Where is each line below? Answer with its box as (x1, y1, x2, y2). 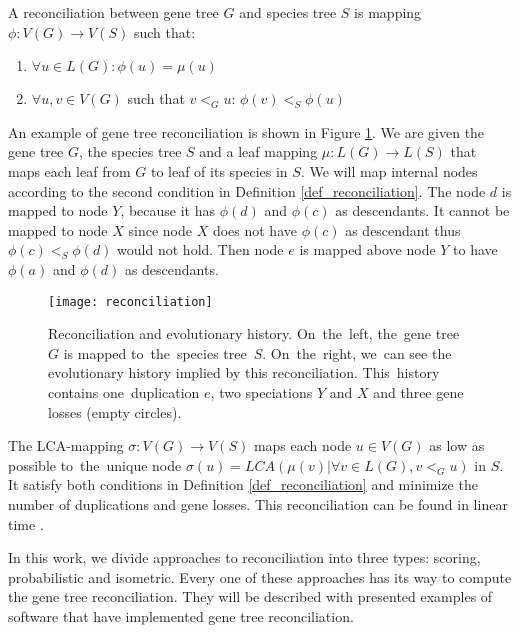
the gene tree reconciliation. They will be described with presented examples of (8, 586, 493, 607)
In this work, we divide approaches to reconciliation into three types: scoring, (8, 547, 481, 568)
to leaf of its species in (150, 160, 288, 181)
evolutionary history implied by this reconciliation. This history (48, 362, 440, 383)
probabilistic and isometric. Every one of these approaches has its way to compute (8, 566, 512, 587)
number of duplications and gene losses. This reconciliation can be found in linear (8, 493, 508, 514)
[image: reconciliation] (48, 294, 213, 309)
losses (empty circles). (48, 401, 182, 422)
